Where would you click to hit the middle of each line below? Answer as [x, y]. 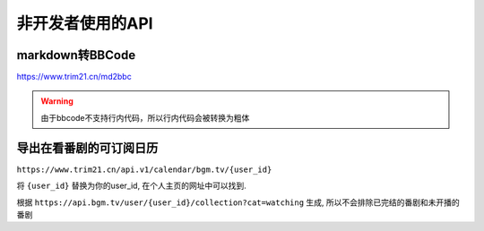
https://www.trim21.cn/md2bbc [74, 77]
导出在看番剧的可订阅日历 [87, 148]
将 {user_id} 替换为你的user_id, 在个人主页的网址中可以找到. [131, 186]
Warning [57, 101]
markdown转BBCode [76, 55]
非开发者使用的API [85, 23]
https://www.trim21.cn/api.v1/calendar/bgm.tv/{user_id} [144, 169]
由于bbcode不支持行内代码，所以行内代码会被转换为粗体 [145, 117]
